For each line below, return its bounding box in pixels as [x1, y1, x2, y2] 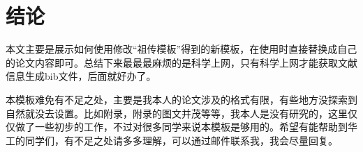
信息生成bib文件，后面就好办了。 [6, 69, 156, 83]
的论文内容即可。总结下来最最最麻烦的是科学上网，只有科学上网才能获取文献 [6, 55, 357, 69]
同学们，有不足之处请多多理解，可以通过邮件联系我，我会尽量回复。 [24, 133, 338, 147]
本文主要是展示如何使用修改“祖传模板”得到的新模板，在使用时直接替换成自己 [6, 42, 357, 56]
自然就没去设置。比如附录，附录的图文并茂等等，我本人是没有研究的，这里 [6, 105, 348, 120]
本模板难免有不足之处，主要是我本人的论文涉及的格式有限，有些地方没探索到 [6, 92, 357, 106]
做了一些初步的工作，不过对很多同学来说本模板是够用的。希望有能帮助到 [15, 119, 348, 134]
